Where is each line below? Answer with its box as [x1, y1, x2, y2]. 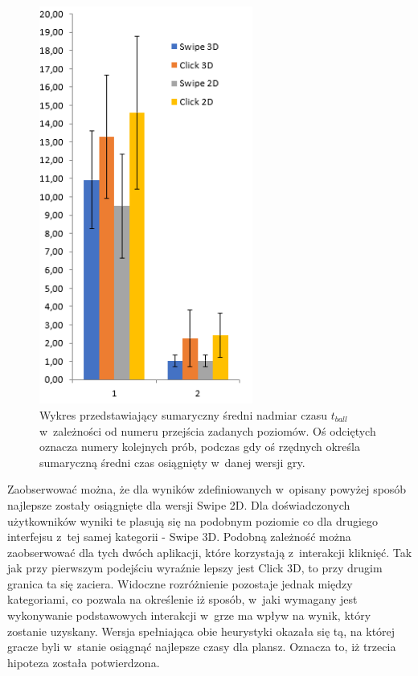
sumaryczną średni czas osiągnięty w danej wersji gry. [39, 453, 305, 470]
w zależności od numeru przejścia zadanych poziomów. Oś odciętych [39, 422, 376, 439]
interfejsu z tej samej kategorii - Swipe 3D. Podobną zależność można [7, 528, 351, 545]
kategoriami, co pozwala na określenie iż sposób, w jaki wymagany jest [7, 591, 358, 608]
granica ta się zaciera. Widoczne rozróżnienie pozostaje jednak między [7, 575, 353, 592]
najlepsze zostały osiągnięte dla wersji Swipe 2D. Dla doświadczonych [7, 496, 350, 513]
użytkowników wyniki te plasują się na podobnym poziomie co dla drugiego [7, 512, 379, 529]
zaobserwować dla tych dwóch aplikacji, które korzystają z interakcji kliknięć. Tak [7, 543, 412, 560]
